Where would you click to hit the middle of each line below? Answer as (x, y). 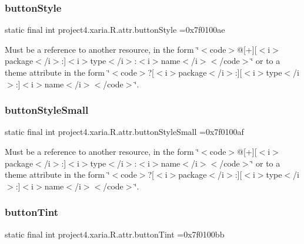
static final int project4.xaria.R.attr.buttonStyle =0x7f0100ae (115, 30)
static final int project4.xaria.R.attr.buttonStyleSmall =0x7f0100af (124, 132)
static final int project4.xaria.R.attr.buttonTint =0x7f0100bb (115, 234)
